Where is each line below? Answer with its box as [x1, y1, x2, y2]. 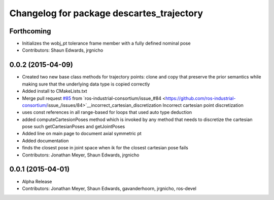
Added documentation [22, 137, 69, 144]
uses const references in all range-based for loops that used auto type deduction [22, 109, 192, 115]
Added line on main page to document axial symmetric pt [22, 131, 142, 137]
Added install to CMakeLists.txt [22, 88, 87, 94]
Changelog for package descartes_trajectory [9, 8, 203, 19]
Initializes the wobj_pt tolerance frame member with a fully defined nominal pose [22, 41, 191, 47]
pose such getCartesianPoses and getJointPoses [22, 124, 125, 130]
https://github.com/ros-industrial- [165, 95, 236, 101]
